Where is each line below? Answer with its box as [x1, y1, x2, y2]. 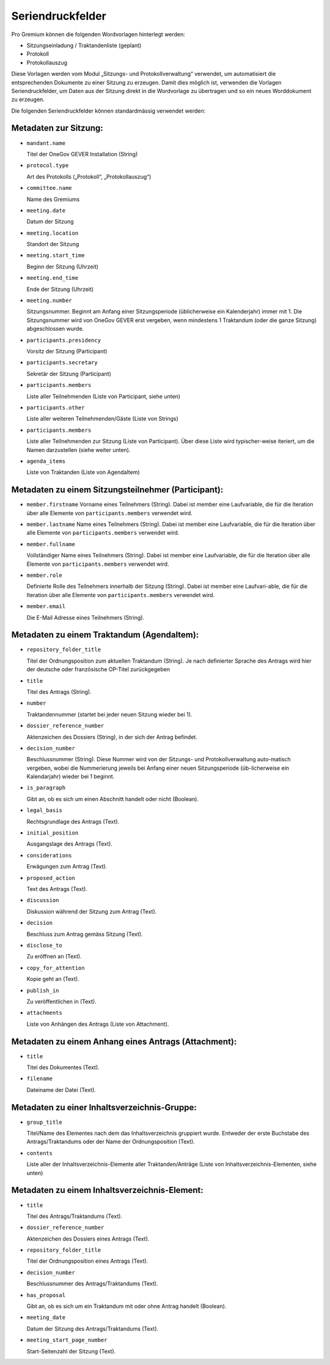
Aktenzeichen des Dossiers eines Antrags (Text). [26, 1235, 150, 1243]
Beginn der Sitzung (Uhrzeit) [26, 263, 99, 270]
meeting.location [26, 230, 79, 236]
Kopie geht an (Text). [26, 976, 79, 983]
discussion [26, 897, 59, 904]
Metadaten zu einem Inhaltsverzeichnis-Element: [11, 1185, 204, 1195]
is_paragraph [26, 784, 66, 791]
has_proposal [26, 1292, 66, 1298]
